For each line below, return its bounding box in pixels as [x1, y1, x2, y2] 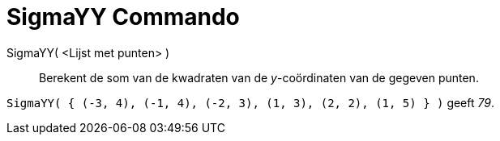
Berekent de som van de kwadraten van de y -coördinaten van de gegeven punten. [39, 70, 479, 85]
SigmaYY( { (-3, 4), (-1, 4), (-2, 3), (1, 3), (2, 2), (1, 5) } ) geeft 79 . [6, 95, 495, 110]
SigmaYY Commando [6, 3, 240, 31]
